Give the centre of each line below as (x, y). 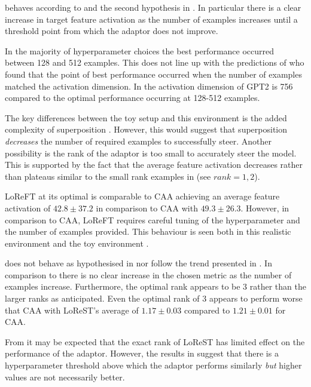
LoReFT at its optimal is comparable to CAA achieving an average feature (142, 196)
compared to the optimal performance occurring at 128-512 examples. (132, 98)
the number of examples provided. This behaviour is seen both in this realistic (148, 231)
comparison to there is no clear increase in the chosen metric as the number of (148, 274)
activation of (28, 208)
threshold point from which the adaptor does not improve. (112, 31)
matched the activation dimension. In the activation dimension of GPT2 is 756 (149, 86)
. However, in (265, 208)
